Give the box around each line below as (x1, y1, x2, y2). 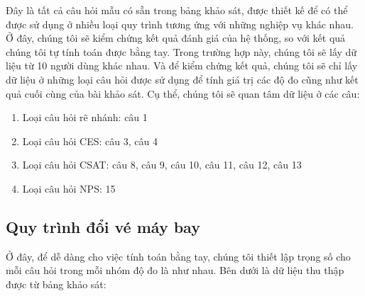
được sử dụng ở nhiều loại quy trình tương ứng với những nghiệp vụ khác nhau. (6, 16, 354, 31)
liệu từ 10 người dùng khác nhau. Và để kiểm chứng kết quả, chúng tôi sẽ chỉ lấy (6, 58, 358, 73)
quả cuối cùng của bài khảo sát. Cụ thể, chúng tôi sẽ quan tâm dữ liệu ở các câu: (6, 86, 360, 101)
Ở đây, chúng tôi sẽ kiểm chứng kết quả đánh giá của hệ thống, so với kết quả (6, 30, 346, 45)
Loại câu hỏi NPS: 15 (22, 181, 116, 195)
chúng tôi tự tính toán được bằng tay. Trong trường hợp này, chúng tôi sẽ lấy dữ (6, 44, 357, 59)
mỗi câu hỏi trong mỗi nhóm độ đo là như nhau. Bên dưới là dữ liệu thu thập (6, 263, 344, 278)
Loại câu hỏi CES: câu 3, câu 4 (22, 133, 158, 148)
